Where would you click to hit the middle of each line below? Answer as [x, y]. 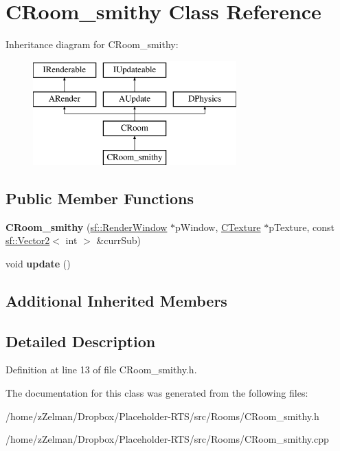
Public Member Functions [100, 198]
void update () [38, 263]
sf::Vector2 [28, 240]
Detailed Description [81, 341]
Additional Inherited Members [116, 300]
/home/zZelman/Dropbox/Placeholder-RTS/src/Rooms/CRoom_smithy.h [162, 416]
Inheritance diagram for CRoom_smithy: [92, 44]
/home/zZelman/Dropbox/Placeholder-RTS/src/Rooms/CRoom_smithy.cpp [167, 439]
